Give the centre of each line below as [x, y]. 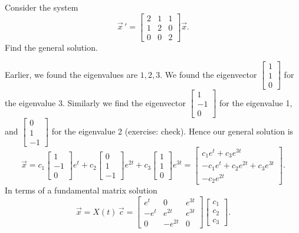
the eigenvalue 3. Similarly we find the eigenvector [95, 102]
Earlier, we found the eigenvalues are [71, 74]
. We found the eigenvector [208, 74]
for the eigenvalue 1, [256, 102]
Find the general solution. [51, 47]
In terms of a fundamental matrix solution [81, 190]
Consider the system [42, 7]
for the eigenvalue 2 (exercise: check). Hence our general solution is [172, 131]
